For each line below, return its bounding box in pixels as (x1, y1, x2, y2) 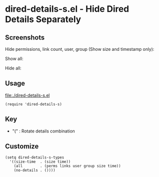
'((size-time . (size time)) (9, 159, 71, 164)
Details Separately (5, 14, 81, 25)
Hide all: (5, 65, 22, 71)
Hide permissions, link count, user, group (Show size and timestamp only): (5, 46, 155, 52)
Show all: (5, 56, 23, 62)
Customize (5, 142, 39, 151)
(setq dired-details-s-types (5, 155, 64, 160)
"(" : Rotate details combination (12, 128, 75, 134)
